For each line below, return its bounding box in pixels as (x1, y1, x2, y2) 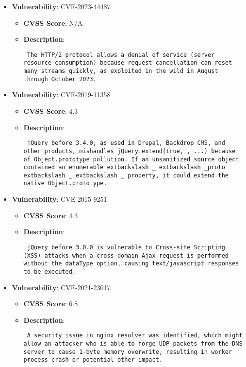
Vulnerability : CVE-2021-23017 (12, 282, 111, 292)
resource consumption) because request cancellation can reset (23, 59, 232, 67)
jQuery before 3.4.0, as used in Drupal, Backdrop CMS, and (27, 140, 225, 147)
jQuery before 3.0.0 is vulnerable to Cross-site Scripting (27, 244, 225, 251)
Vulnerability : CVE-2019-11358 (12, 89, 111, 100)
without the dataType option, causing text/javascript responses (23, 260, 239, 267)
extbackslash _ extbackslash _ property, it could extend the (23, 172, 229, 179)
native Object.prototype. (23, 180, 107, 187)
